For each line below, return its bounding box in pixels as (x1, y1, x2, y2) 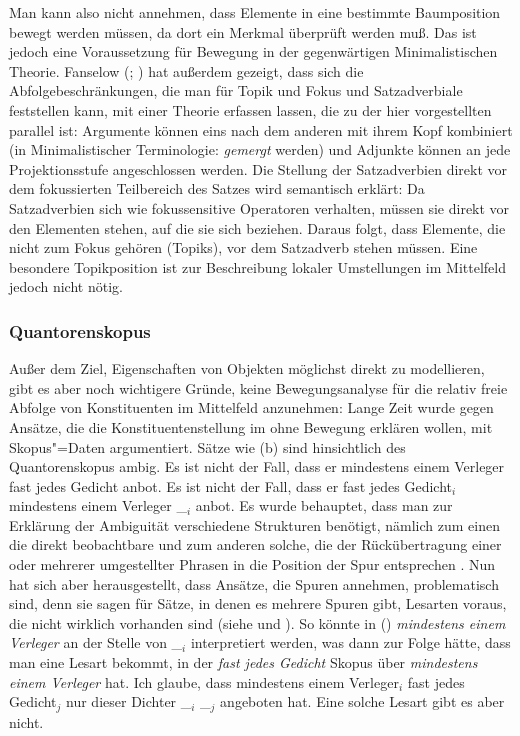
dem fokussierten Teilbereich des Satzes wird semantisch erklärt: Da (9, 178, 425, 199)
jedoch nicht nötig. (9, 276, 123, 297)
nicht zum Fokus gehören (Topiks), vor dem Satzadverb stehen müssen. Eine (9, 237, 478, 258)
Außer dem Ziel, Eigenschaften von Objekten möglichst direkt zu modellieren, (9, 358, 485, 379)
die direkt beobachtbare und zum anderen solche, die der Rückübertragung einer (9, 534, 502, 555)
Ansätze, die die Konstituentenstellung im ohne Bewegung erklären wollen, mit (9, 416, 493, 437)
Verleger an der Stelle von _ (9, 632, 183, 653)
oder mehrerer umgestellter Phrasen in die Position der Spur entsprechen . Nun (9, 554, 496, 575)
